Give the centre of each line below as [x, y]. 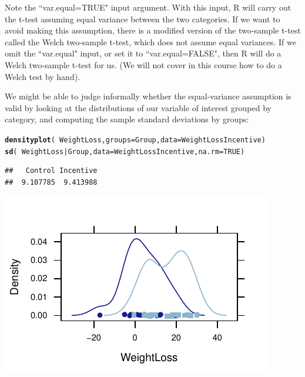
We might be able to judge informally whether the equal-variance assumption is [148, 96]
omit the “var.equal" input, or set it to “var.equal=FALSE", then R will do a [143, 53]
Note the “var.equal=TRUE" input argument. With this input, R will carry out [148, 7]
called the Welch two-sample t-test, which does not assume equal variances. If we [150, 41]
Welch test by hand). [43, 76]
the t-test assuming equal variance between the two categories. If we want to [143, 19]
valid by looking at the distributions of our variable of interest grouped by [138, 107]
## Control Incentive [51, 171]
